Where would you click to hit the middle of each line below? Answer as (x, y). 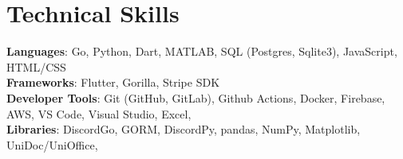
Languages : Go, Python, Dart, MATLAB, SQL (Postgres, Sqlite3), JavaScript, (202, 51)
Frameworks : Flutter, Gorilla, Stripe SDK (113, 82)
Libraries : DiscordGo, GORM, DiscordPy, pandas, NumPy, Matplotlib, (184, 129)
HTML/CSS (36, 66)
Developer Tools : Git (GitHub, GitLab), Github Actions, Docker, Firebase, (196, 97)
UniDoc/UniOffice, (52, 144)
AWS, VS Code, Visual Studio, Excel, (99, 113)
